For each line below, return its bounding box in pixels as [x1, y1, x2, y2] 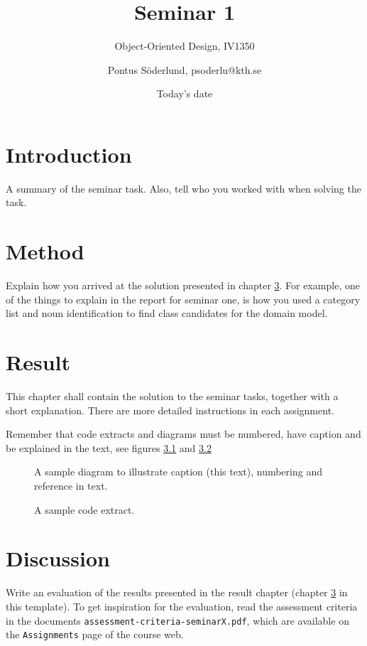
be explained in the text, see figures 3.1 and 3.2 [6, 440, 212, 455]
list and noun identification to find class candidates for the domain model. [6, 306, 328, 321]
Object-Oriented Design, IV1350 [114, 38, 255, 53]
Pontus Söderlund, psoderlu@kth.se [107, 62, 262, 77]
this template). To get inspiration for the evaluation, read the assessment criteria [6, 598, 358, 613]
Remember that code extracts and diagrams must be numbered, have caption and [6, 426, 361, 441]
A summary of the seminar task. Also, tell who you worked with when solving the [6, 181, 361, 195]
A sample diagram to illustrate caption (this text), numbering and [34, 464, 322, 479]
